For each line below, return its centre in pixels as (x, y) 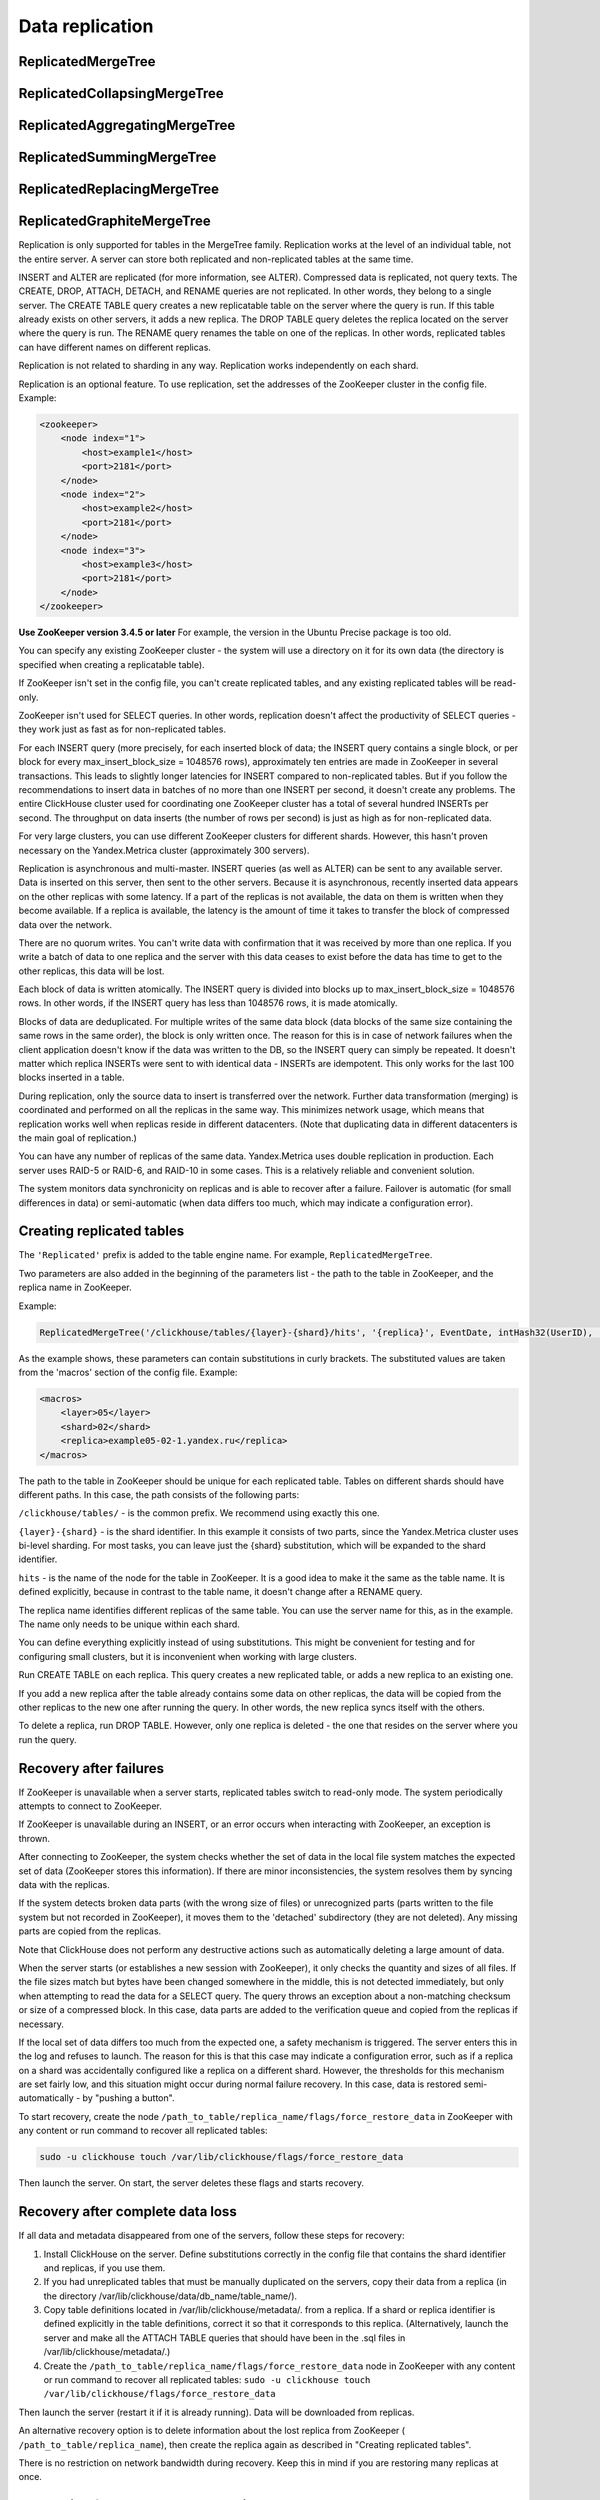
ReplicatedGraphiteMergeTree (115, 221)
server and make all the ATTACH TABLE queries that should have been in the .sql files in (224, 2337)
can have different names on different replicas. (115, 347)
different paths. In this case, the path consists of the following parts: (159, 1494)
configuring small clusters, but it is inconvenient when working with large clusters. (187, 1656)
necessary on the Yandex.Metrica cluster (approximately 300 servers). (164, 850)
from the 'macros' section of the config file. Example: (128, 1372)
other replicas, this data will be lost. (91, 971)
